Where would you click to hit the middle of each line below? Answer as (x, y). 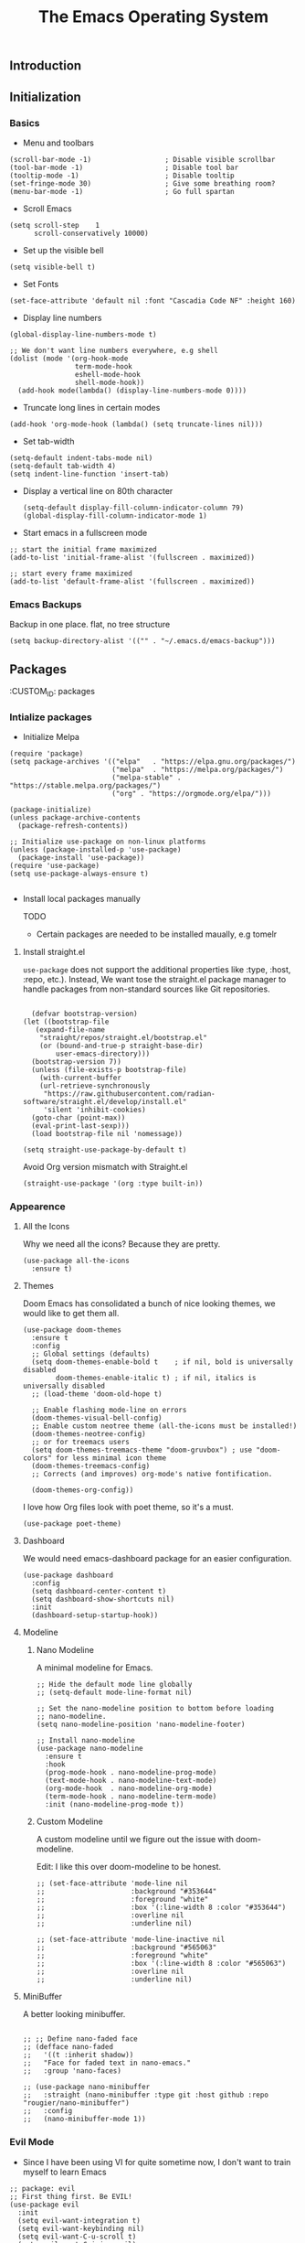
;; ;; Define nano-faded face (80, 2039)
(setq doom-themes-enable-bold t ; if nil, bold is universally (163, 1362)
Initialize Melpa (51, 737)
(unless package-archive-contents (75, 818)
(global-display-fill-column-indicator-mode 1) (115, 515)
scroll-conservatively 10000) (91, 233)
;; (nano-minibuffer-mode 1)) (84, 2120)
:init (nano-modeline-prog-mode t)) (114, 1805)
